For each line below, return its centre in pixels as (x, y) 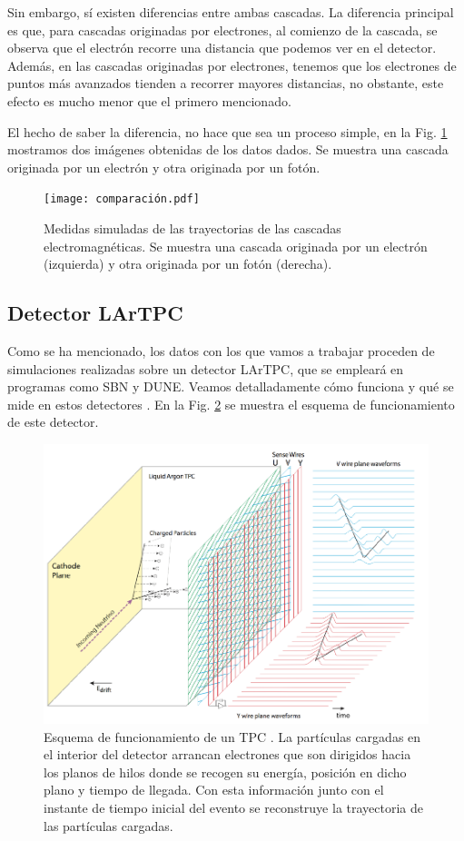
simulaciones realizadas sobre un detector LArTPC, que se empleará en (206, 368)
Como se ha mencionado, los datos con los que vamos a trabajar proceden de (221, 350)
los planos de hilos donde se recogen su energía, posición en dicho (225, 772)
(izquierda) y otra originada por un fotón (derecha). (188, 264)
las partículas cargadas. (109, 825)
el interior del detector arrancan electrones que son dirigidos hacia (227, 754)
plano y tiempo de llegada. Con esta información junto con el (214, 790)
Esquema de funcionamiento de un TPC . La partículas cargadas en (232, 736)
